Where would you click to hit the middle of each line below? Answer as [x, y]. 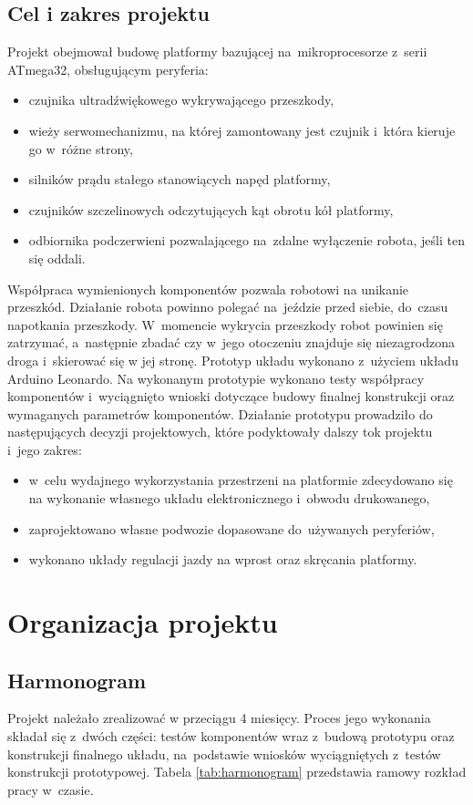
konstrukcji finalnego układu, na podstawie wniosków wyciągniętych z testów [224, 753]
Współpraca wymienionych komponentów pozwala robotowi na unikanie [208, 289]
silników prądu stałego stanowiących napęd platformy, [180, 179]
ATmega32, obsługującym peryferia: [108, 69]
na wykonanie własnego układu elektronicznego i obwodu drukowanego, [229, 498]
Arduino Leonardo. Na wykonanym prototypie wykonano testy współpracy [216, 378]
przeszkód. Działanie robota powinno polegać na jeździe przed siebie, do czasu [228, 307]
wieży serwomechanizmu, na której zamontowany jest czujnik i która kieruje [242, 130]
